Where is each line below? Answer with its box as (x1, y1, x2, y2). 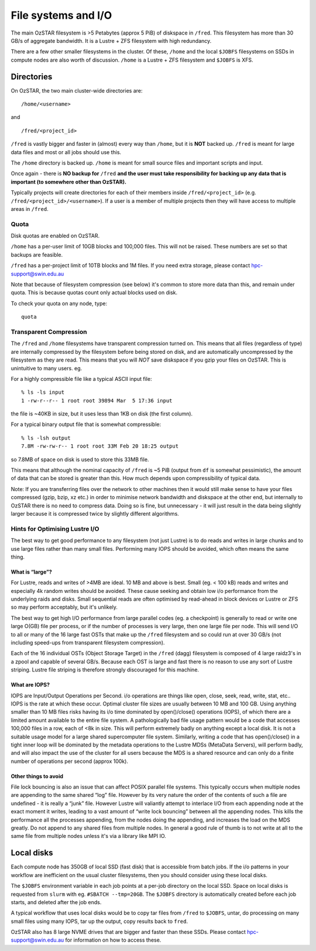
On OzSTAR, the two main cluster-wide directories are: (11, 87, 143, 94)
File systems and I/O (11, 9, 112, 22)
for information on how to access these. (65, 936, 162, 943)
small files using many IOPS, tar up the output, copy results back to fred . (11, 918, 188, 925)
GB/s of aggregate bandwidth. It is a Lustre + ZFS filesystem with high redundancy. (11, 37, 212, 44)
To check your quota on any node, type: (11, 299, 108, 307)
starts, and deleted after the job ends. (11, 898, 102, 905)
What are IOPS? (11, 681, 50, 688)
